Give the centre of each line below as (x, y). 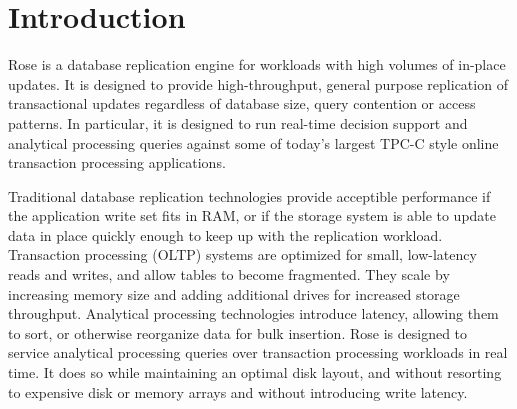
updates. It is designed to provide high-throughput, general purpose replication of (258, 83)
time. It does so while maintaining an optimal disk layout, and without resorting (255, 372)
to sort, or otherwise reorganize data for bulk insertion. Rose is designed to (238, 332)
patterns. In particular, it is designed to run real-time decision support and (238, 122)
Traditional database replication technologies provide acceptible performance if (249, 195)
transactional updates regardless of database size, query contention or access (242, 103)
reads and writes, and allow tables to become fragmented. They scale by (229, 274)
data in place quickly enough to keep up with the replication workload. (225, 234)
